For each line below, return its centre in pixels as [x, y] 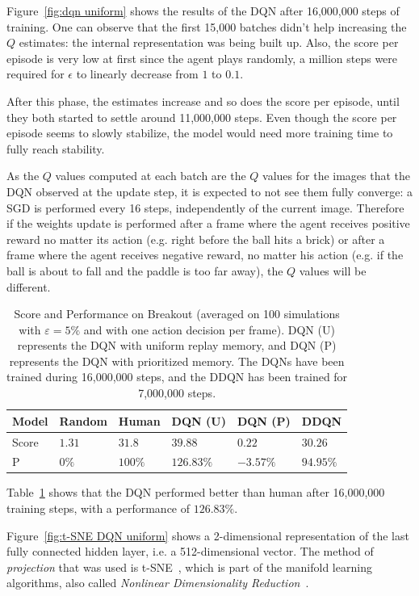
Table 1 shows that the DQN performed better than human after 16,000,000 [196, 492]
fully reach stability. [56, 148]
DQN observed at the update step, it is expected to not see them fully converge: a [209, 191]
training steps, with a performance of [98, 508]
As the [23, 176]
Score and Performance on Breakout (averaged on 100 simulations [177, 314]
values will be [333, 270]
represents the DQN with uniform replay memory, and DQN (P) [177, 345]
